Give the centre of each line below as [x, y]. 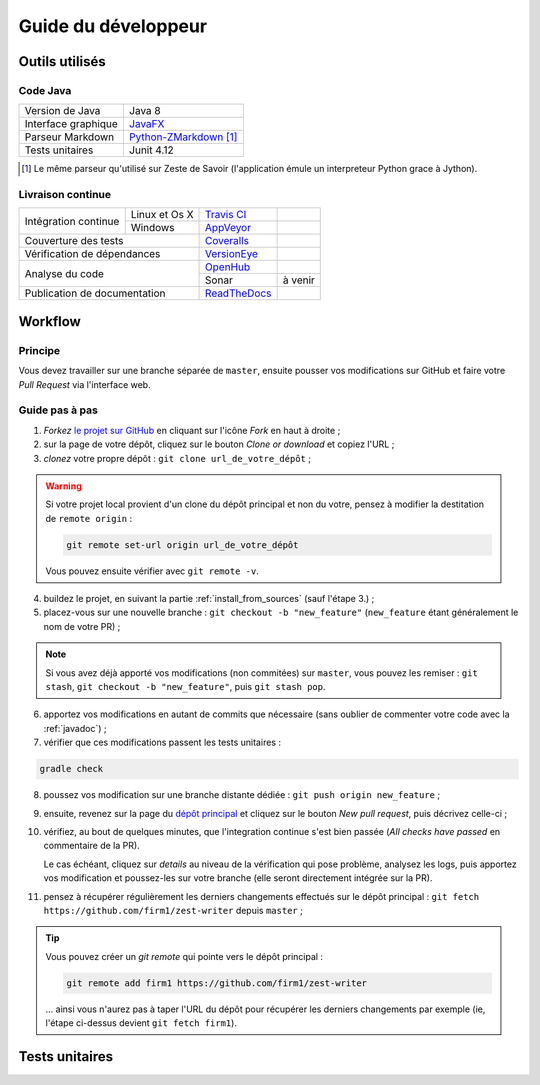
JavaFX [146, 124]
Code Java [45, 90]
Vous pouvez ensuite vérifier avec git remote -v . [152, 571]
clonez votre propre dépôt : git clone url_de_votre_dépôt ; [177, 458]
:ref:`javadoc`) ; [75, 728]
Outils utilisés [62, 61]
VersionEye [232, 254]
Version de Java [62, 111]
